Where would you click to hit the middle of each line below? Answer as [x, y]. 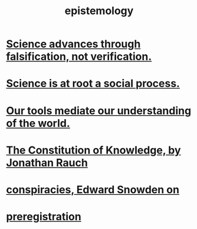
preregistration [44, 217]
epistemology [99, 11]
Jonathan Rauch [47, 163]
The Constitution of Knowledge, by [93, 150]
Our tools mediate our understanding [99, 111]
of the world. [38, 123]
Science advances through [73, 44]
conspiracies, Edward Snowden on [93, 189]
